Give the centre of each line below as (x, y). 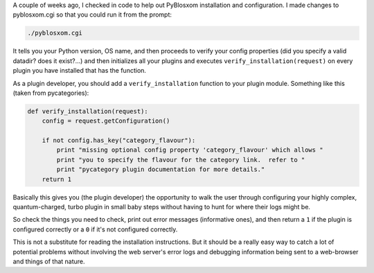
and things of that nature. (49, 261)
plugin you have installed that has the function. (80, 71)
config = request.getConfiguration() (106, 121)
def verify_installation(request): (88, 111)
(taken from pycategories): (51, 93)
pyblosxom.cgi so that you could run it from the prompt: (92, 15)
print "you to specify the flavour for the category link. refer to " (181, 160)
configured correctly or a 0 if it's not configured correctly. (95, 229)
